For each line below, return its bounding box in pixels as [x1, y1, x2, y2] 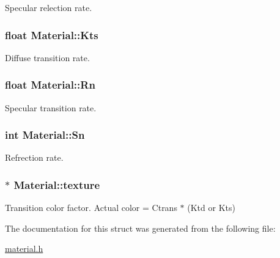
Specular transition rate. [5, 101, 97, 114]
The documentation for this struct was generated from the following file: [5, 221, 276, 234]
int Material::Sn [5, 127, 85, 142]
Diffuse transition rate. [5, 51, 90, 64]
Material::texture [13, 177, 100, 192]
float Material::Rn [5, 77, 95, 92]
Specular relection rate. [5, 1, 92, 13]
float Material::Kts [5, 27, 98, 42]
